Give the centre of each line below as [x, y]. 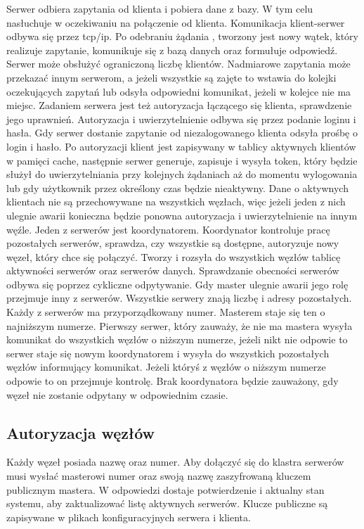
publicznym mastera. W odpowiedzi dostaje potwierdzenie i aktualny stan [165, 489]
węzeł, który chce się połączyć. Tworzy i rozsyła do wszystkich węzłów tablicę [174, 256]
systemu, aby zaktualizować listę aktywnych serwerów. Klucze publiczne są [167, 503]
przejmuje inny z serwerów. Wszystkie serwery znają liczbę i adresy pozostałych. [179, 298]
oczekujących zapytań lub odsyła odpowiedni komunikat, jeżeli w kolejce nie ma [179, 91]
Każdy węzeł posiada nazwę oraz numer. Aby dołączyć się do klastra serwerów [175, 462]
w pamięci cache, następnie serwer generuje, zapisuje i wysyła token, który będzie [182, 160]
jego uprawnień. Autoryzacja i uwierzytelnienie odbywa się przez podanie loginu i [181, 119]
